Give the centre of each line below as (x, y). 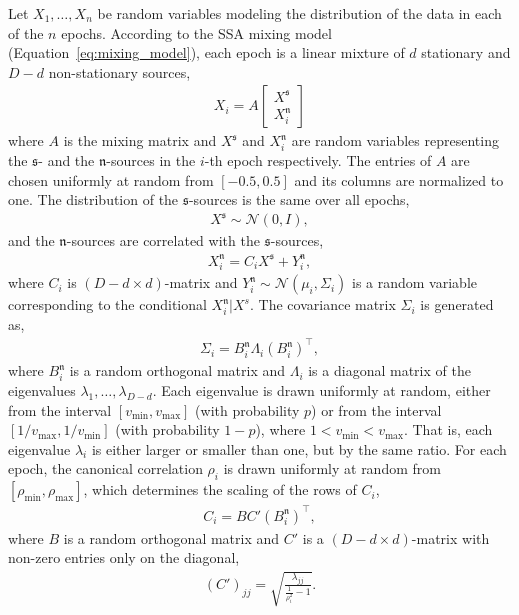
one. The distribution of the (93, 199)
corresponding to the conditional (107, 304)
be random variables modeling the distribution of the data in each (299, 13)
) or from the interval (376, 409)
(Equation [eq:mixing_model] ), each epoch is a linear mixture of (206, 52)
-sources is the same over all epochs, (299, 199)
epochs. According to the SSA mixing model (196, 32)
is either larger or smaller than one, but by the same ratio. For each (299, 448)
